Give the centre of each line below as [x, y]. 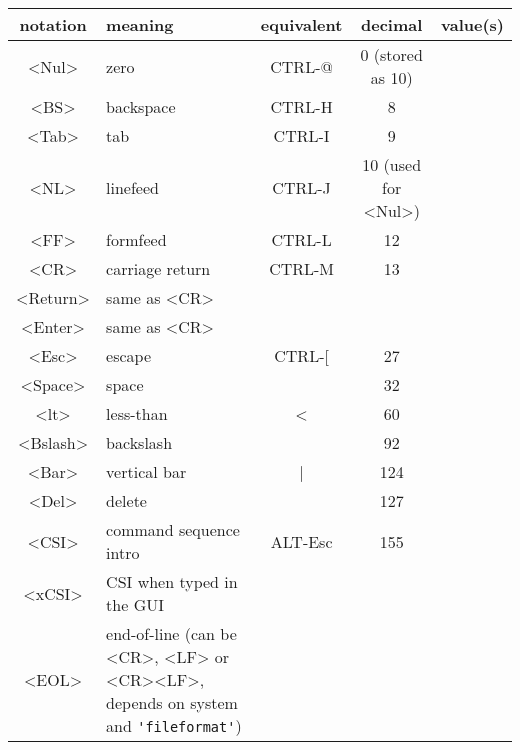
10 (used [392, 164]
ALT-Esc [301, 541]
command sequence [173, 529]
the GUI [135, 604]
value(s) [472, 24]
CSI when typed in [172, 581]
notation [53, 24]
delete [126, 500]
